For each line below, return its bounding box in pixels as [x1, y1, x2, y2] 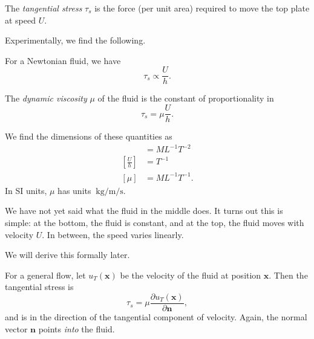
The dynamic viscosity [5, 92, 87, 105]
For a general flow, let [5, 268, 86, 281]
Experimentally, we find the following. [5, 34, 146, 47]
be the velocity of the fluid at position [120, 268, 261, 281]
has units [57, 184, 91, 196]
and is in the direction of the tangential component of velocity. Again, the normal [5, 311, 307, 323]
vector [5, 322, 28, 335]
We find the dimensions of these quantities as [5, 130, 172, 143]
